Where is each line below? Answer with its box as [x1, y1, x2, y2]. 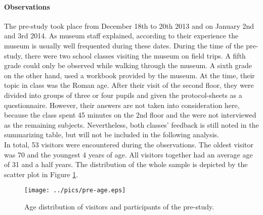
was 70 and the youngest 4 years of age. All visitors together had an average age [4, 149, 253, 159]
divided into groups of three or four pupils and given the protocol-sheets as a [4, 89, 242, 100]
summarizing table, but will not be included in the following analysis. [4, 129, 219, 140]
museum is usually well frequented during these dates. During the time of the [4, 40, 244, 50]
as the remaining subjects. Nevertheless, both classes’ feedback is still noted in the [4, 119, 259, 130]
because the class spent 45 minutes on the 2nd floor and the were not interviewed [4, 110, 256, 120]
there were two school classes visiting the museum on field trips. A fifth [25, 50, 246, 61]
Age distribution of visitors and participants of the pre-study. [24, 201, 214, 211]
